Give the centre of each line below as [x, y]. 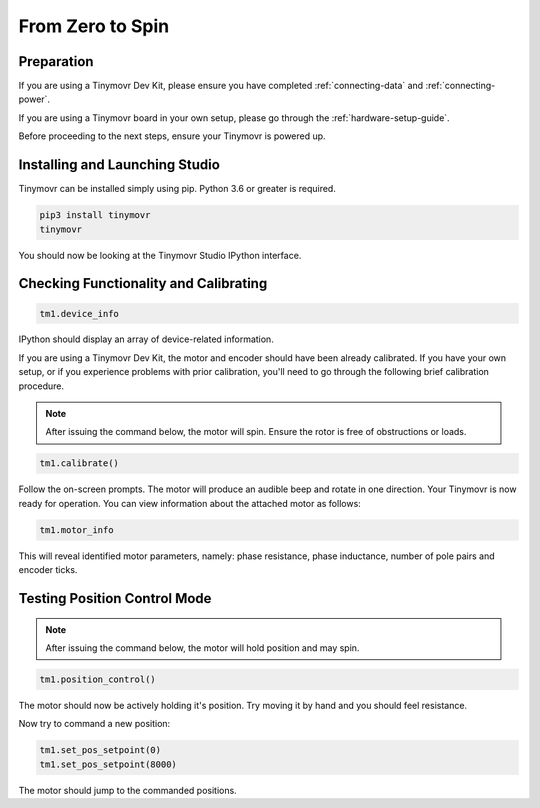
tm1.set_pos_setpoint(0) [100, 750]
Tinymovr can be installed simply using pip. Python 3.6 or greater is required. [177, 189]
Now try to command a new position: [94, 724]
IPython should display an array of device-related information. [146, 339]
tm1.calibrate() [79, 463]
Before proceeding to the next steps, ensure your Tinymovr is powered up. [172, 136]
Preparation [56, 61]
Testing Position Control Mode [115, 598]
